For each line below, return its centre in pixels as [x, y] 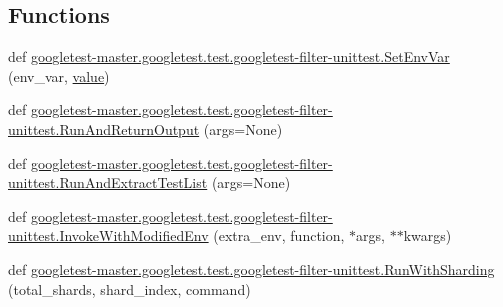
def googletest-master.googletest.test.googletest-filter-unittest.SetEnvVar [229, 56]
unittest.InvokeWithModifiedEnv [108, 235]
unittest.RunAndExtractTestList [108, 182]
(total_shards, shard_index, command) [129, 288]
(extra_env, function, [279, 235]
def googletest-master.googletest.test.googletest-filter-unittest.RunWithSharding [251, 268]
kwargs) [427, 235]
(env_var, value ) [59, 75]
